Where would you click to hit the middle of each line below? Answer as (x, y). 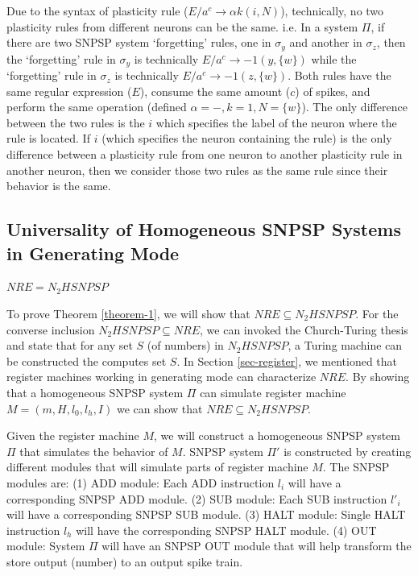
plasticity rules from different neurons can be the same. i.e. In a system (182, 26)
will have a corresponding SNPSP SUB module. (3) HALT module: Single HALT (206, 514)
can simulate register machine (273, 392)
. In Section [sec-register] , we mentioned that (287, 361)
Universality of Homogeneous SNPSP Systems (204, 229)
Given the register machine (73, 435)
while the (334, 58)
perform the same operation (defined (97, 107)
